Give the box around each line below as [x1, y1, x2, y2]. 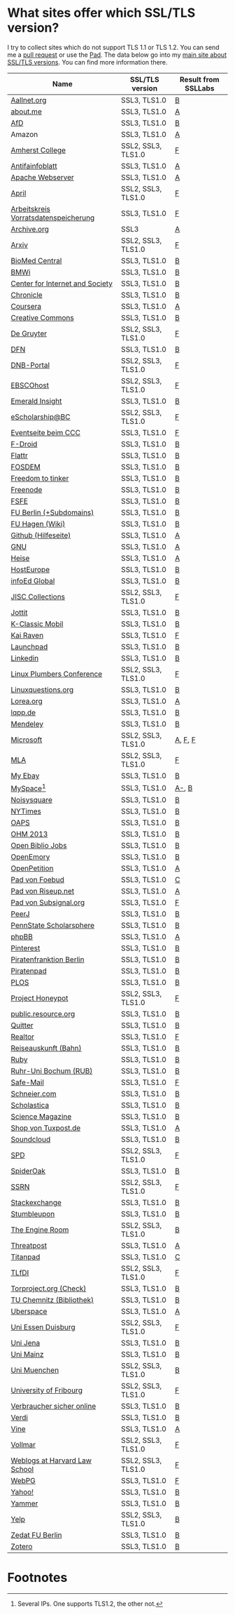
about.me [10, 107, 42, 117]
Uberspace [10, 1307, 48, 1317]
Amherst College [10, 145, 66, 155]
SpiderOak [10, 1167, 46, 1176]
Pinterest [10, 943, 41, 953]
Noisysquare [10, 795, 52, 805]
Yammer [10, 1498, 38, 1508]
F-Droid [10, 439, 38, 448]
